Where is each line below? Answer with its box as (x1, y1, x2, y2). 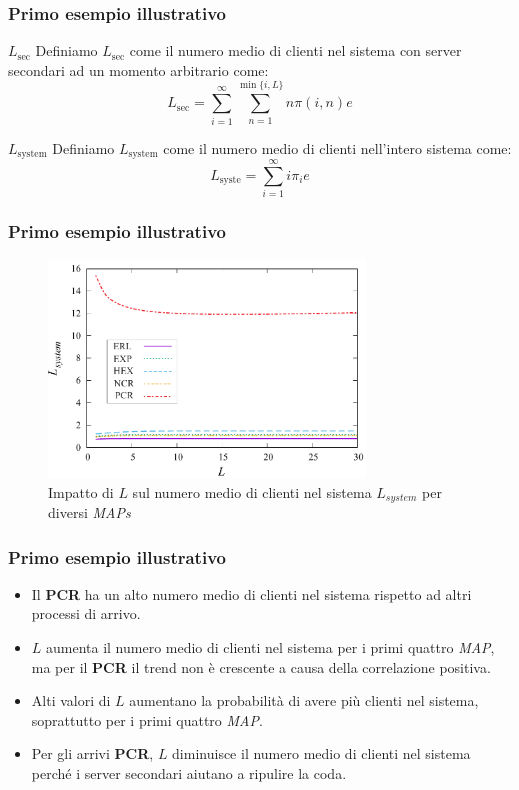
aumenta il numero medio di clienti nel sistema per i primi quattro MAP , (46, 637, 495, 658)
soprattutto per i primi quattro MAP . (31, 709, 263, 730)
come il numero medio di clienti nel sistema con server (129, 40, 462, 61)
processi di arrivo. (31, 603, 141, 624)
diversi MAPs (48, 502, 131, 523)
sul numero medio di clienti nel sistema (132, 481, 372, 502)
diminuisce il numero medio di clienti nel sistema (172, 743, 471, 764)
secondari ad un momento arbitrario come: (8, 59, 269, 80)
